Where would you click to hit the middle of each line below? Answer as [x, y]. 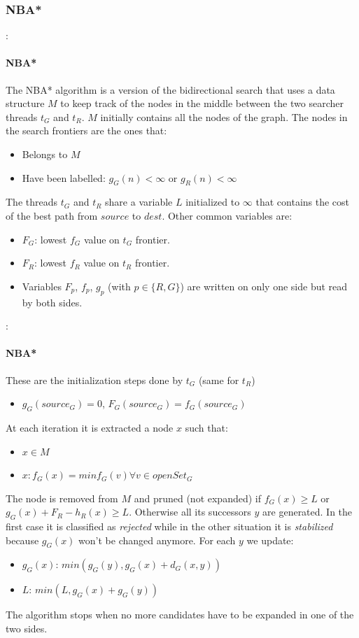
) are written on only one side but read [264, 286]
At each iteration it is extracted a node [90, 427]
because [22, 540]
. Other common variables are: [227, 215]
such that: [206, 427]
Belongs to [45, 154]
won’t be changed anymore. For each [157, 540]
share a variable [139, 202]
